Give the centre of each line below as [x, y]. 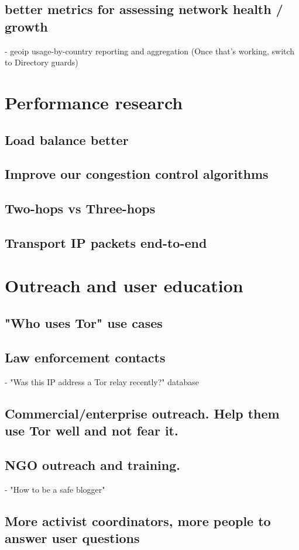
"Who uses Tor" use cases [84, 323]
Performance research [94, 102]
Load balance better [67, 139]
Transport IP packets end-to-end [106, 242]
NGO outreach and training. [92, 464]
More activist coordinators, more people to [138, 520]
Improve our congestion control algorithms [137, 174]
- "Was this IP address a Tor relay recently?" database [102, 381]
